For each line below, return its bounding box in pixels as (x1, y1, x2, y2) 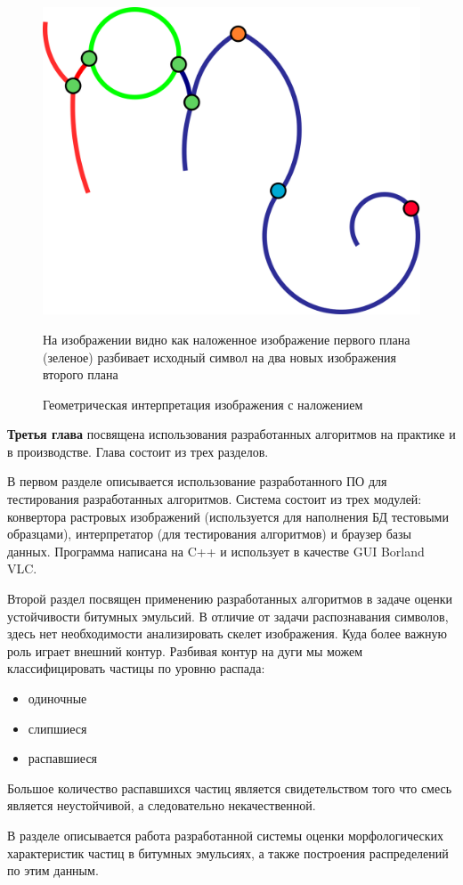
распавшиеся (28, 749, 98, 767)
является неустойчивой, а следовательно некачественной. (7, 796, 316, 815)
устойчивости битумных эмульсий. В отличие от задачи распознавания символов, (7, 606, 449, 625)
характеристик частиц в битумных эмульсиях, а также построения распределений (7, 843, 449, 862)
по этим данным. (7, 861, 99, 880)
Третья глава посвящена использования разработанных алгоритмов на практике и (7, 425, 456, 443)
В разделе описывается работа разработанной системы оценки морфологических (7, 825, 444, 844)
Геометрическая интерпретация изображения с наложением (43, 394, 363, 413)
